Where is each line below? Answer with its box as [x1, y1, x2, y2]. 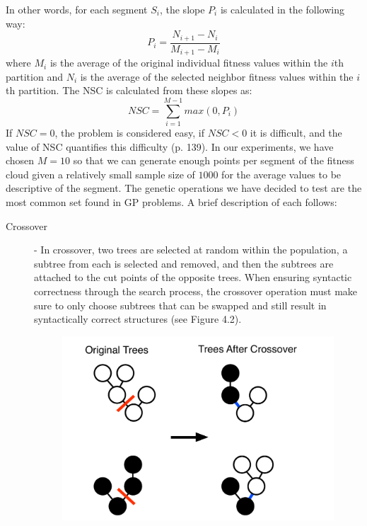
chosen [6, 153, 35, 168]
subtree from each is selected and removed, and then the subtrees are [34, 256, 334, 270]
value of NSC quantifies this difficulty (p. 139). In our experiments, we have [6, 139, 334, 154]
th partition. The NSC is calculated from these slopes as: [6, 83, 252, 98]
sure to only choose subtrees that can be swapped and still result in [34, 297, 327, 312]
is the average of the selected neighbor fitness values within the [80, 69, 354, 84]
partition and [6, 69, 63, 84]
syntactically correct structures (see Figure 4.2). [34, 311, 242, 326]
